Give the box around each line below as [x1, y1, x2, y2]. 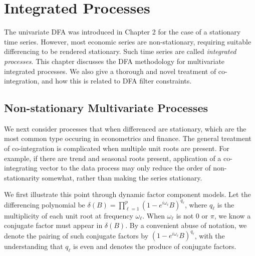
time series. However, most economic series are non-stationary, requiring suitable [4, 36, 251, 46]
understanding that [4, 241, 63, 251]
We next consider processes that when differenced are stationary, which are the [4, 123, 246, 133]
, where [184, 199, 207, 209]
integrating [4, 162, 38, 173]
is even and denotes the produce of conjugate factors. [73, 241, 236, 251]
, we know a [214, 210, 251, 220]
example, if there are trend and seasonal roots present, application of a [4, 152, 221, 163]
